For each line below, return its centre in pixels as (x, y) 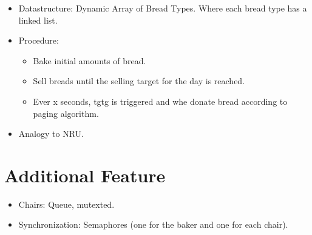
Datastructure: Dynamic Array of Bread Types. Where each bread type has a (163, 8)
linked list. (38, 20)
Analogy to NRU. (51, 134)
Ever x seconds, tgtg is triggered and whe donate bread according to (160, 101)
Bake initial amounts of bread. (90, 60)
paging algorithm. (66, 113)
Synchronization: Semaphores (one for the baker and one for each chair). (153, 224)
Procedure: (39, 40)
